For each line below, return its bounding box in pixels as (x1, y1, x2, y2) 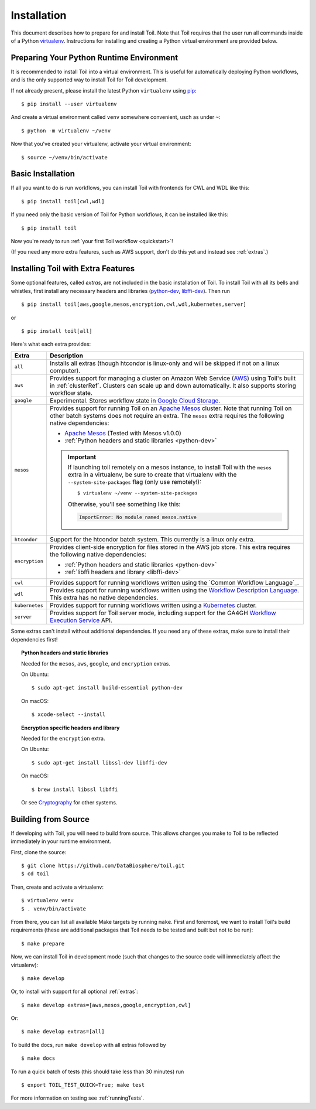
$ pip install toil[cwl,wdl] (21, 198, 105, 204)
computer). (50, 366, 81, 374)
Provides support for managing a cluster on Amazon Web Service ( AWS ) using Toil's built (50, 374, 296, 382)
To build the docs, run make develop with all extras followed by (11, 1041, 166, 1048)
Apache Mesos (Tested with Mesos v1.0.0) (64, 429, 181, 437)
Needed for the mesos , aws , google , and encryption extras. (21, 660, 171, 667)
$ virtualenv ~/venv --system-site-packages (77, 490, 198, 496)
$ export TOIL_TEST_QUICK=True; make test (21, 1081, 145, 1088)
